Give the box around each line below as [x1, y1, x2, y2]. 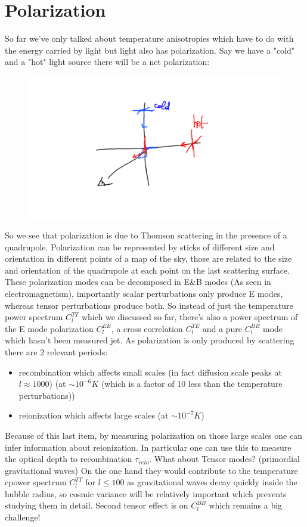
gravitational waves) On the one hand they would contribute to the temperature [5, 464, 298, 476]
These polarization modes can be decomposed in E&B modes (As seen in [5, 275, 271, 288]
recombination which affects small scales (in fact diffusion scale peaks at [18, 365, 282, 378]
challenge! [5, 511, 41, 523]
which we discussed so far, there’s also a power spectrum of [81, 311, 298, 323]
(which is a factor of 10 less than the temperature [101, 377, 283, 390]
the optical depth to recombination [5, 452, 132, 465]
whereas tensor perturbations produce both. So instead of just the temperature [5, 299, 293, 311]
